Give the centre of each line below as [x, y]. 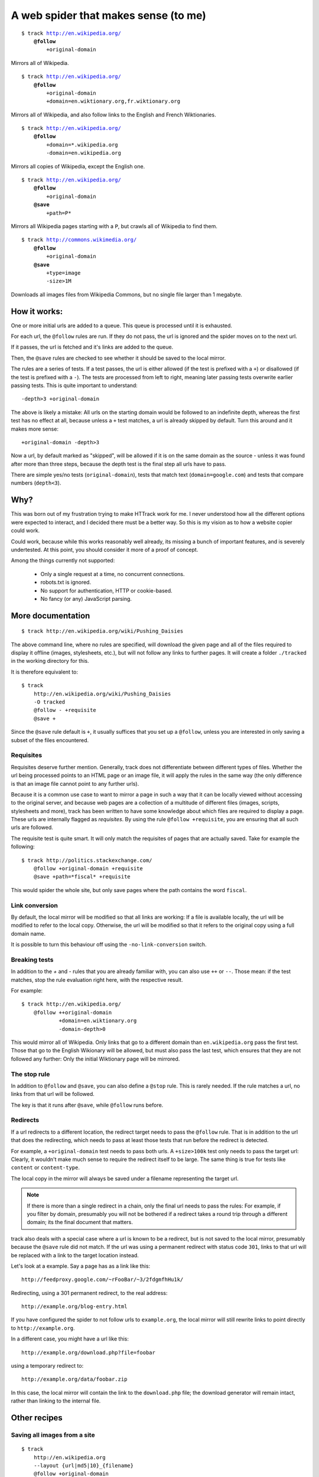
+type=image [64, 273]
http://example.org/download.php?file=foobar [89, 1352]
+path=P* [59, 213]
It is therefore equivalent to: [45, 672]
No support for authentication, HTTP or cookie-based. [106, 590]
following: [23, 847]
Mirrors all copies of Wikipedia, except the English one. [78, 166]
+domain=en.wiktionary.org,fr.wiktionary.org [113, 101]
